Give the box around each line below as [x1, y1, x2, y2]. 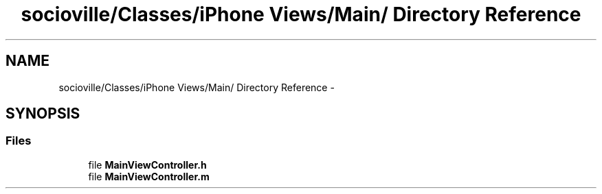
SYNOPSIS [5, 105, 80, 123]
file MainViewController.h [88, 158, 207, 171]
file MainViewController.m [88, 170, 210, 182]
